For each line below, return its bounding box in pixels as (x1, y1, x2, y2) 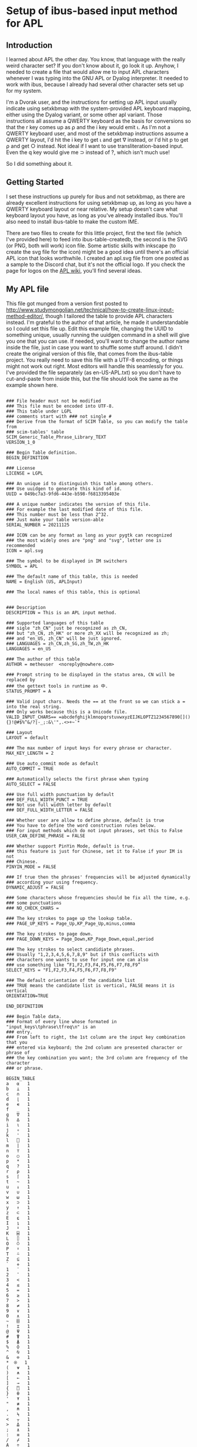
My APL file (6, 284, 49, 294)
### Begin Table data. (6, 1013, 62, 1019)
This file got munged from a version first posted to (6, 300, 128, 307)
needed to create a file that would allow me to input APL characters (6, 68, 169, 75)
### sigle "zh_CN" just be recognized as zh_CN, (6, 625, 128, 631)
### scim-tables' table (6, 429, 65, 435)
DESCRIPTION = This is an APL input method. (6, 610, 117, 616)
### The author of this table (6, 656, 81, 662)
